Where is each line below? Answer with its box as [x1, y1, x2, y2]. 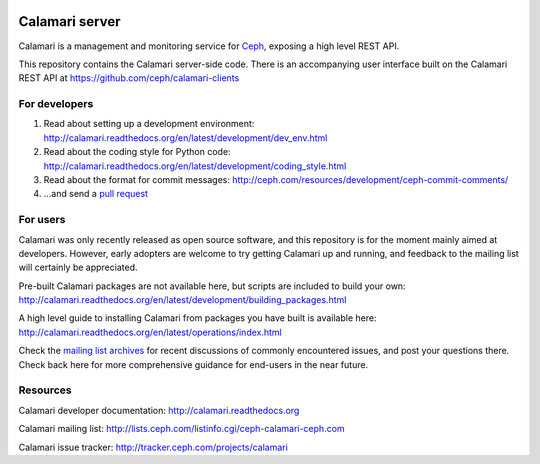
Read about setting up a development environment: [43, 118, 255, 130]
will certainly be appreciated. [18, 261, 138, 274]
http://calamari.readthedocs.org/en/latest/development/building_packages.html [18, 294, 347, 306]
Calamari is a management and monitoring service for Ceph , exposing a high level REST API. [18, 40, 400, 52]
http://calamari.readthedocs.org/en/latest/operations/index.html [18, 326, 282, 338]
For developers [18, 97, 94, 111]
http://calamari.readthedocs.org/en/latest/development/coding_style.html [43, 160, 347, 172]
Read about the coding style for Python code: [43, 146, 231, 158]
